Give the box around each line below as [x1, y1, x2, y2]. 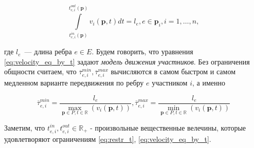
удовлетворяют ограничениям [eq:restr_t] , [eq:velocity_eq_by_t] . [4, 133, 211, 144]
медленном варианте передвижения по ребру [4, 77, 144, 88]
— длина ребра [24, 46, 72, 57]
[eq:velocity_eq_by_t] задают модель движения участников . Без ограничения [4, 56, 250, 67]
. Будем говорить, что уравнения [92, 46, 193, 57]
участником [152, 77, 188, 88]
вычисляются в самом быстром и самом [111, 66, 236, 77]
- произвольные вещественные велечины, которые [90, 122, 246, 133]
